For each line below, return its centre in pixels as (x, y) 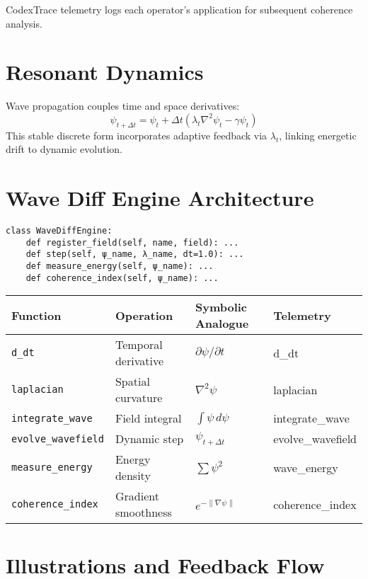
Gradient (137, 496)
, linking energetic (318, 135)
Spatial (132, 382)
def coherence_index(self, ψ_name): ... (122, 278)
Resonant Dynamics (105, 72)
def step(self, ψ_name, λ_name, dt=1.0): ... (135, 254)
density (133, 476)
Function (36, 315)
